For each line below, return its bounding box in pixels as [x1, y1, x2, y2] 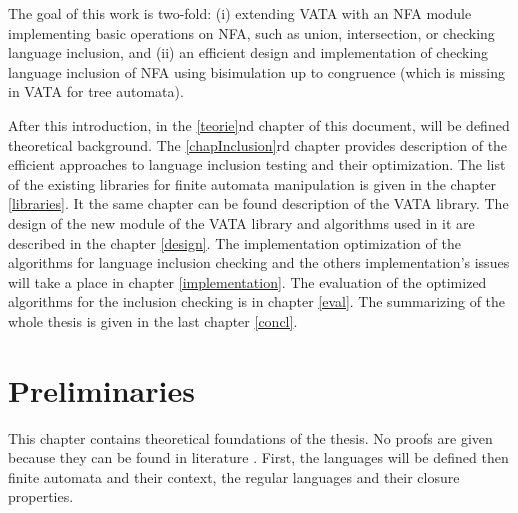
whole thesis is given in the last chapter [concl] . [8, 310, 298, 331]
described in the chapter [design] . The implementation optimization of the [8, 232, 461, 253]
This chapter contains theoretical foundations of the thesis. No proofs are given [8, 427, 493, 448]
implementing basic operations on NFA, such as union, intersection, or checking [8, 22, 495, 43]
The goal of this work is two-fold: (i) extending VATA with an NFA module [8, 3, 472, 23]
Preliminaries [8, 369, 195, 410]
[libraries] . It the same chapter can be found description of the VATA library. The [8, 193, 509, 214]
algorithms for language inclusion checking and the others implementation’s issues [8, 252, 510, 273]
